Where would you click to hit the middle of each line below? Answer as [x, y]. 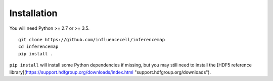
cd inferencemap [38, 47]
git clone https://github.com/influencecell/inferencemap [92, 39]
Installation [33, 13]
